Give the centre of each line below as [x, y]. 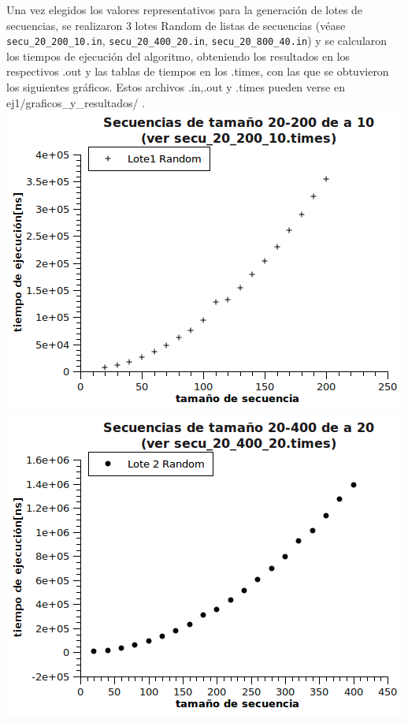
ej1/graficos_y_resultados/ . [76, 102]
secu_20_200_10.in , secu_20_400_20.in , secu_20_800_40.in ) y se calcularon [197, 41]
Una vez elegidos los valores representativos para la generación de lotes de [185, 9]
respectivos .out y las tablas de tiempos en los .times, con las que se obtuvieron [198, 71]
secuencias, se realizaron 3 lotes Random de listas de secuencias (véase [176, 25]
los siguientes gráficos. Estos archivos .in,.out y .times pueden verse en [176, 87]
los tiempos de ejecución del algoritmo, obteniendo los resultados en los [178, 56]
